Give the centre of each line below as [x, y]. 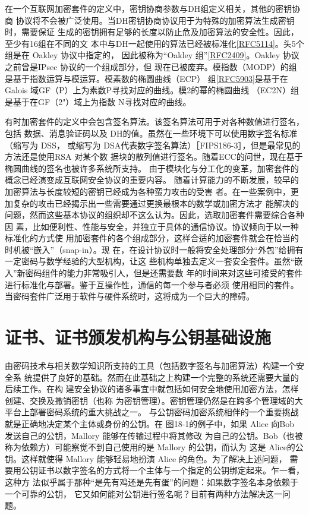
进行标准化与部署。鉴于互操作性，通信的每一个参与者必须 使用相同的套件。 [152, 284]
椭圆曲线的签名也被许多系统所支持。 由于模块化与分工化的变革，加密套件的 [152, 168]
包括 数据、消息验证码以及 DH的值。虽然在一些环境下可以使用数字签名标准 [151, 133]
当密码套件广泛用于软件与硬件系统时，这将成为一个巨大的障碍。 [130, 296]
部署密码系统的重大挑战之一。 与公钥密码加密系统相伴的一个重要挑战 [164, 412]
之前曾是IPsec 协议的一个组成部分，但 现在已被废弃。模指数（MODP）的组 [151, 66]
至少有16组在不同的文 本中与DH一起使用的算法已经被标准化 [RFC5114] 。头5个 [154, 43]
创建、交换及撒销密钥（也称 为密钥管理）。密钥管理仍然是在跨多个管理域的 [150, 400]
